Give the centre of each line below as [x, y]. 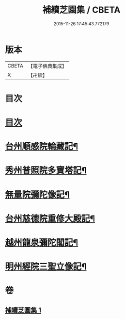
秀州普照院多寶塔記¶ [46, 171]
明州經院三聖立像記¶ [46, 267]
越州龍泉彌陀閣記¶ [42, 243]
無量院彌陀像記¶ [37, 194]
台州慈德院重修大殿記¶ [50, 218]
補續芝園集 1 [23, 310]
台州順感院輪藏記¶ [42, 147]
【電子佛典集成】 [47, 66]
